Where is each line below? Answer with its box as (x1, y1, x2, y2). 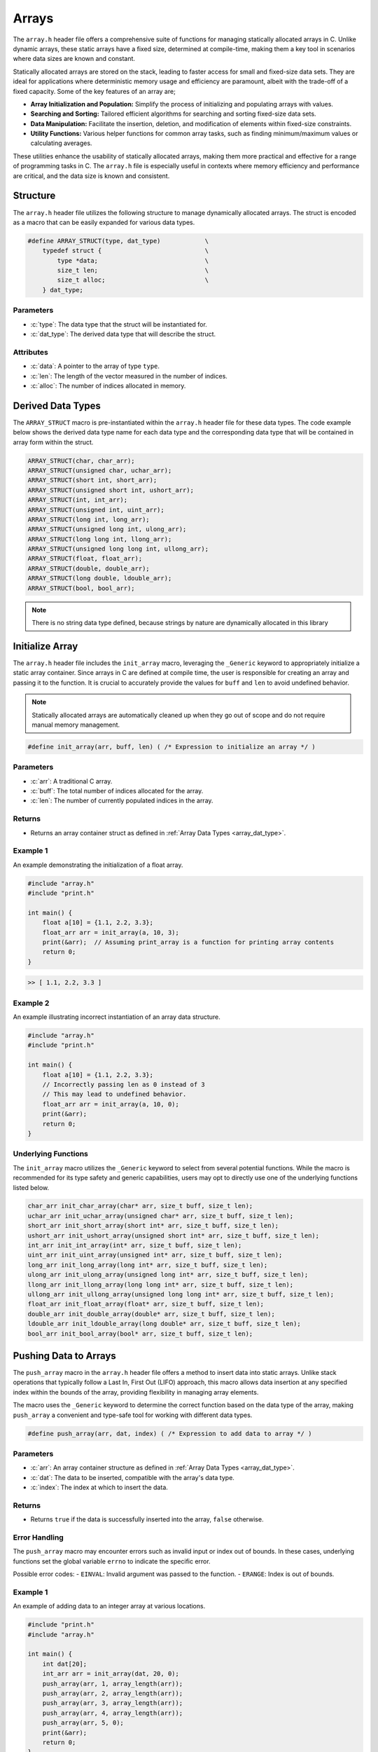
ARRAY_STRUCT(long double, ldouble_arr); (27, 575, 172, 582)
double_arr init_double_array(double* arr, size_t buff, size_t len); (27, 1310, 276, 1318)
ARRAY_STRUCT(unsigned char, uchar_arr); (27, 466, 172, 474)
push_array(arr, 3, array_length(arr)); (42, 1699, 183, 1707)
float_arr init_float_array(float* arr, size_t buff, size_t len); (27, 1300, 265, 1308)
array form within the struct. (13, 438, 94, 446)
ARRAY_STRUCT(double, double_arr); (27, 564, 150, 573)
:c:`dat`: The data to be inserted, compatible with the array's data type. (30, 1473, 234, 1481)
